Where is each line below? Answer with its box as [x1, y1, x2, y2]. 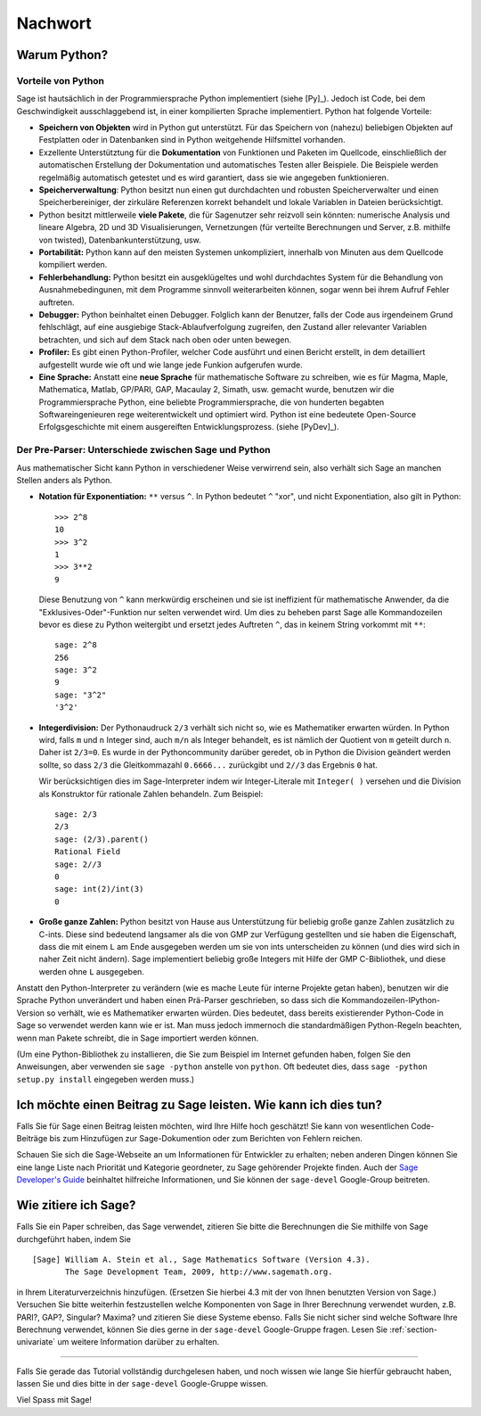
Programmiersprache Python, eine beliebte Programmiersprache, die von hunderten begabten [38, 397, 385, 408]
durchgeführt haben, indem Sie [16, 1233, 131, 1244]
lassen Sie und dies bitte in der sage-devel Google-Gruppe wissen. [16, 1379, 269, 1389]
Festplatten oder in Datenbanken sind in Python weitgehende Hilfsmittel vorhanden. [38, 135, 346, 145]
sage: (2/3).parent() [54, 834, 149, 844]
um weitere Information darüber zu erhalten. [57, 1337, 220, 1347]
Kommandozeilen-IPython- [341, 995, 441, 1006]
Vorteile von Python [16, 74, 105, 86]
